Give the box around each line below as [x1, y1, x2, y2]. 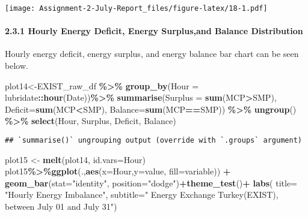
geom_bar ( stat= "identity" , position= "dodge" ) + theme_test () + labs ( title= [5, 176, 298, 189]
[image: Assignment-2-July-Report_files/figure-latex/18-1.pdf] [5, 4, 268, 13]
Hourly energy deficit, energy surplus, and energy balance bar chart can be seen [5, 47, 299, 60]
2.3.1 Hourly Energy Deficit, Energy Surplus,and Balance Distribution [5, 25, 303, 37]
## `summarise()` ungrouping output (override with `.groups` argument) [5, 136, 302, 145]
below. [5, 59, 28, 72]
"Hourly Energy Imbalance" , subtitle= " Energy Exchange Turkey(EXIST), [5, 188, 279, 201]
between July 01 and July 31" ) [5, 200, 117, 213]
